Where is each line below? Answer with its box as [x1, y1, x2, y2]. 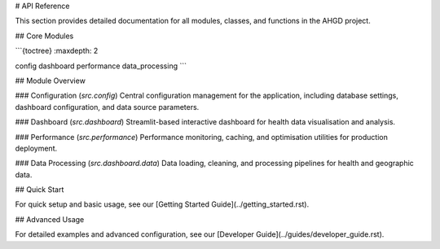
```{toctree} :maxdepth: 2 [15, 46, 99, 56]
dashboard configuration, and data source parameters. [15, 102, 200, 111]
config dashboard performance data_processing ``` [15, 61, 187, 71]
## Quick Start [15, 185, 64, 194]
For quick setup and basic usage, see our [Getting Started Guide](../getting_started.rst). [15, 199, 310, 209]
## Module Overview [15, 76, 86, 85]
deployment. [15, 143, 57, 153]
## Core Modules [15, 31, 74, 41]
